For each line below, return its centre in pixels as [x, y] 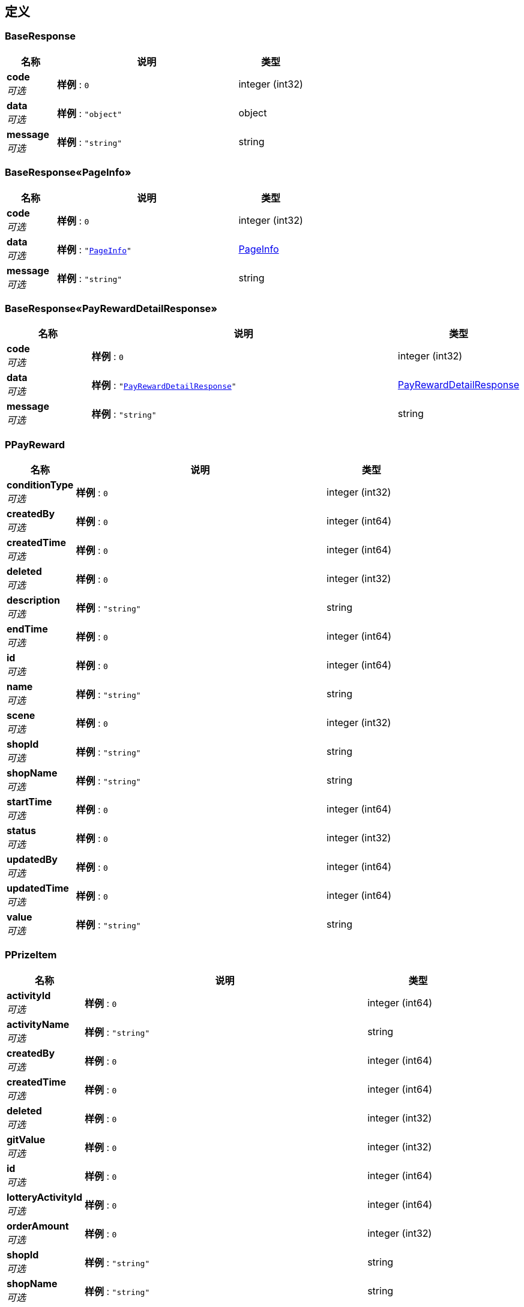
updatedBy [32, 860]
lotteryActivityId [44, 1197]
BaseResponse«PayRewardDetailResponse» [111, 308]
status [21, 831]
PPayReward [35, 444]
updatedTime [38, 888]
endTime [27, 629]
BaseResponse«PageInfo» [68, 173]
